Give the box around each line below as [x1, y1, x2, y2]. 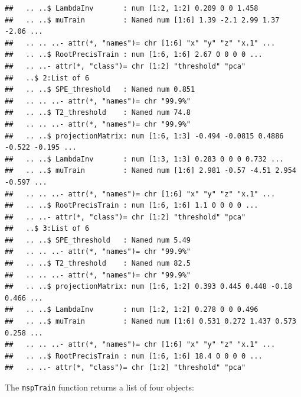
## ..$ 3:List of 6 [5, 224, 90, 233]
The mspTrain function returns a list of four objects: [5, 381, 194, 393]
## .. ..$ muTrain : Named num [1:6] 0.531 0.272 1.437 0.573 [5, 317, 296, 326]
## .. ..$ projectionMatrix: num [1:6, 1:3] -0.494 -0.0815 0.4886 [5, 131, 284, 140]
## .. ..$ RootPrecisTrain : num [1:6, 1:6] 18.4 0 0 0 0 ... [5, 351, 263, 360]
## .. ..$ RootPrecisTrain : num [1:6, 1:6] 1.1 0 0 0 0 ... [5, 201, 259, 210]
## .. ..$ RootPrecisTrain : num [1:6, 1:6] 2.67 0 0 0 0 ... [5, 50, 263, 59]
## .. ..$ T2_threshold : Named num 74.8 [5, 108, 191, 117]
